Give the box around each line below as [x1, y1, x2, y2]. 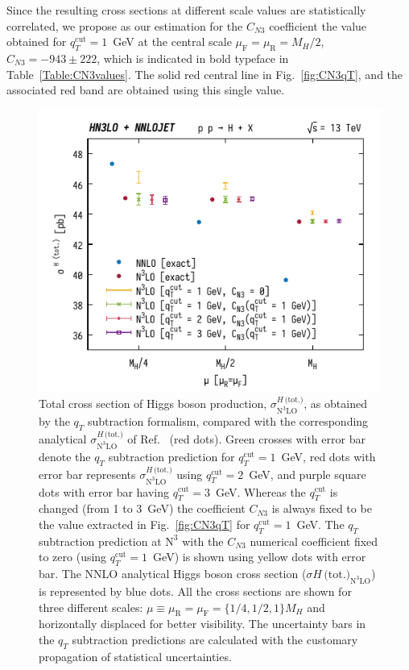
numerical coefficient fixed [250, 532, 378, 549]
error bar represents [39, 465, 136, 482]
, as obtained [304, 395, 367, 412]
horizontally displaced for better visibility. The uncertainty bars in [39, 615, 366, 632]
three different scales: [39, 598, 143, 615]
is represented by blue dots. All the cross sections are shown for [39, 582, 352, 599]
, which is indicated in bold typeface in [97, 49, 289, 66]
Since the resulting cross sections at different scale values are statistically [6, 2, 366, 18]
